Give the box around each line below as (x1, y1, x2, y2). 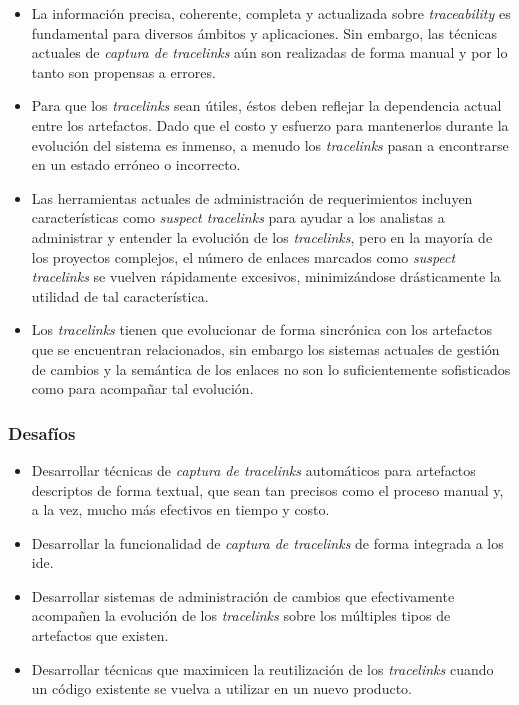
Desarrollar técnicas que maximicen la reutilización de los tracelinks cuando (31, 658, 494, 679)
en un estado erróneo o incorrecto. (31, 154, 241, 175)
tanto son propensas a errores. (31, 61, 216, 82)
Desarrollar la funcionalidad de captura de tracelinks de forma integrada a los (31, 532, 504, 553)
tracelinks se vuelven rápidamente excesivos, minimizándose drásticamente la (31, 266, 501, 287)
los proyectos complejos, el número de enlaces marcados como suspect (31, 246, 456, 267)
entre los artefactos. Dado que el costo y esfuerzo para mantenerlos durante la (31, 114, 509, 135)
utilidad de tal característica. (31, 285, 209, 306)
